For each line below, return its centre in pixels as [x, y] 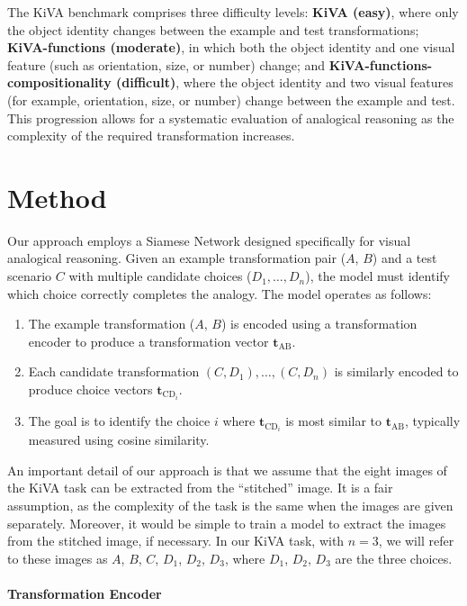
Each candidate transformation [114, 371]
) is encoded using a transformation [319, 324]
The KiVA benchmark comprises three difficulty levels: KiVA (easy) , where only [233, 12]
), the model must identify [377, 276]
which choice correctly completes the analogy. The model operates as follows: [220, 293]
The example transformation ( [112, 324]
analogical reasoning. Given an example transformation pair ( [177, 258]
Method [57, 197]
